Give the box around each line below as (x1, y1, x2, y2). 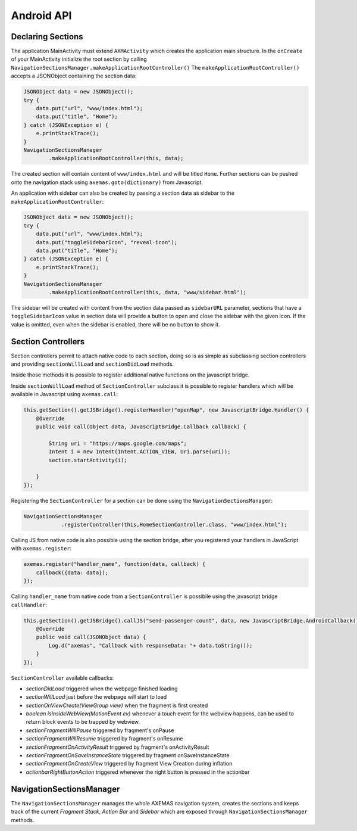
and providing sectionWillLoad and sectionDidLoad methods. (11, 360, 174, 368)
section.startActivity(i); (48, 456, 127, 463)
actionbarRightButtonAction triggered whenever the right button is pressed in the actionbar (26, 768, 250, 776)
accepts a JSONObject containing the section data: (11, 72, 137, 80)
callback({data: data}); (36, 569, 109, 576)
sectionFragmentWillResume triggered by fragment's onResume (26, 735, 183, 742)
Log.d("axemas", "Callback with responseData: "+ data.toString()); (48, 642, 253, 649)
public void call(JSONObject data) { (36, 634, 146, 640)
